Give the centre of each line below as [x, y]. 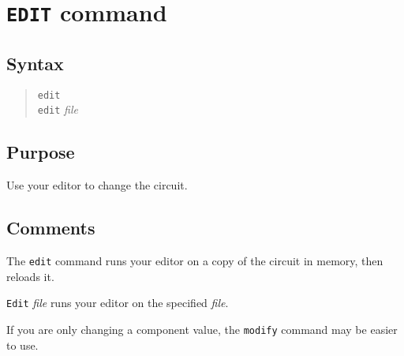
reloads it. [30, 276]
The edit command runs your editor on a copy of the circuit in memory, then [195, 261]
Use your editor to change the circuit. [97, 185]
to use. [22, 345]
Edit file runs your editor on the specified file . [118, 303]
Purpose [41, 152]
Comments [51, 228]
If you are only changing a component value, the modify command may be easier [202, 329]
